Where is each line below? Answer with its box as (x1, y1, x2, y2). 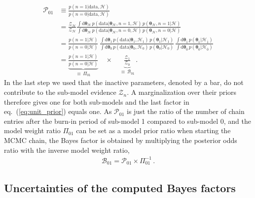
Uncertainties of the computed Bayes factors (4, 180, 236, 195)
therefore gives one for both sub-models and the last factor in (4, 96, 189, 107)
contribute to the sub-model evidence (4, 87, 116, 97)
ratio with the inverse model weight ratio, (4, 144, 130, 155)
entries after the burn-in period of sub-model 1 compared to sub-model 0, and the (4, 115, 251, 126)
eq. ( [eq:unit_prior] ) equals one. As (4, 106, 112, 116)
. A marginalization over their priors (127, 87, 237, 97)
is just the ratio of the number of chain (127, 106, 245, 116)
